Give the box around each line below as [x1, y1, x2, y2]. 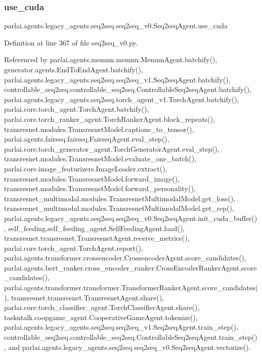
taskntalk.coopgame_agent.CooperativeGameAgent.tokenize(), [4, 312, 198, 322]
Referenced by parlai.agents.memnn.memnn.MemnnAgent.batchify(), [4, 54, 217, 65]
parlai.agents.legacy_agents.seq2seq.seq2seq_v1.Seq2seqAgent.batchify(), [4, 74, 231, 84]
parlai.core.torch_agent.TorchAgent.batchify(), [4, 104, 149, 114]
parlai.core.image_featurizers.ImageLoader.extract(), [4, 163, 167, 173]
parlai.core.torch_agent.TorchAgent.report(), [4, 242, 143, 253]
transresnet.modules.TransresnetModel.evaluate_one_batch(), [4, 153, 197, 164]
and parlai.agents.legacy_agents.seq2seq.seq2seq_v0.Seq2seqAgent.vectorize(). [8, 341, 251, 352]
